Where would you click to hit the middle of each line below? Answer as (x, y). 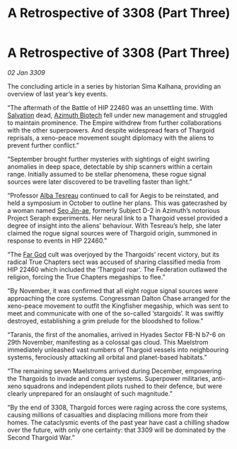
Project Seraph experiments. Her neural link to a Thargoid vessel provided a (118, 218)
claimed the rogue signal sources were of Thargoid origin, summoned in (112, 233)
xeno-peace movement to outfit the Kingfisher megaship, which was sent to (118, 306)
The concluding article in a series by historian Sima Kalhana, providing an (114, 86)
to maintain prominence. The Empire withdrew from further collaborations (115, 123)
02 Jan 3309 (26, 72)
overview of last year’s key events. (58, 94)
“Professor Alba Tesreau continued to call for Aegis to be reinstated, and (113, 195)
